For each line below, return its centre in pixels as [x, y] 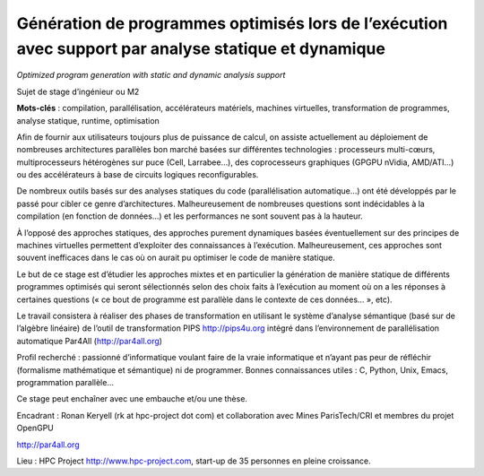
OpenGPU [35, 428]
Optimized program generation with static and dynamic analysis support [151, 75]
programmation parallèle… [65, 382]
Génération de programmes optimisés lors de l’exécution [232, 23]
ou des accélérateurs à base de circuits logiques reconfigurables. [138, 175]
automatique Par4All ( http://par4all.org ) [90, 341]
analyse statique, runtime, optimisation [88, 120]
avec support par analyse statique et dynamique [201, 48]
